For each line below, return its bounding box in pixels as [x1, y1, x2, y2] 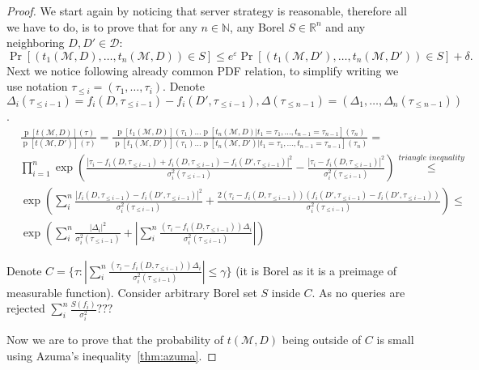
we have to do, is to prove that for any [6, 18, 197, 35]
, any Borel [230, 18, 285, 35]
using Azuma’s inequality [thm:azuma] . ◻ [6, 347, 217, 364]
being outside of [282, 331, 362, 348]
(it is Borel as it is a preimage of [235, 262, 396, 279]
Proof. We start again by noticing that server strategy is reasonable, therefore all [6, 2, 407, 19]
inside [271, 283, 300, 300]
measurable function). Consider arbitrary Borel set [6, 283, 257, 300]
